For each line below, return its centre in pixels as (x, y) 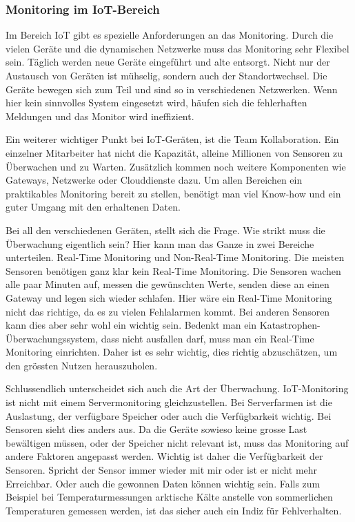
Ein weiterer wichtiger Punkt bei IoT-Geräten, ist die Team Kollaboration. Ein (172, 139)
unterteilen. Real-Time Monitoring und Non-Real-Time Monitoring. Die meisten (175, 257)
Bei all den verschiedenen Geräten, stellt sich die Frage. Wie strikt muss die (165, 230)
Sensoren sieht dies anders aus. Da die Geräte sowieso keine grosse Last (156, 429)
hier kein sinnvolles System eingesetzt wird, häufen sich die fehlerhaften (156, 103)
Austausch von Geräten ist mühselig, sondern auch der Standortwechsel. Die (166, 75)
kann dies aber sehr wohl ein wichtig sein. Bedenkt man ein (131, 325)
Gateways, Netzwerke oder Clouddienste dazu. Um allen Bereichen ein (154, 180)
